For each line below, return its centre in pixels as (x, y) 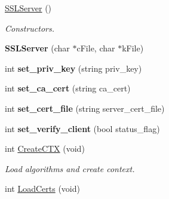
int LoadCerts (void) (42, 189)
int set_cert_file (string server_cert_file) (85, 108)
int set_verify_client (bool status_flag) (82, 128)
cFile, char (96, 48)
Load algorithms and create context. (70, 168)
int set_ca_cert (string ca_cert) (68, 88)
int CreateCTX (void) (45, 149)
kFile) (133, 48)
